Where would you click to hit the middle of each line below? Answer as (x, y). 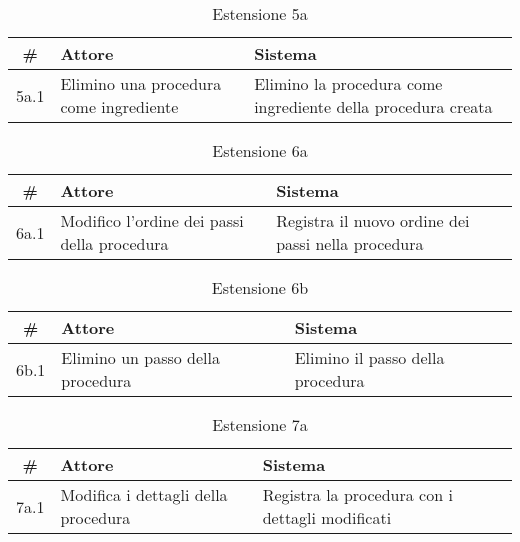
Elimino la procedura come (348, 83)
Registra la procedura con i (357, 494)
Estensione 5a (260, 13)
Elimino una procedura (141, 83)
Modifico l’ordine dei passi (152, 220)
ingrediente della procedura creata (373, 106)
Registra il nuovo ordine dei (373, 220)
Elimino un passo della (140, 357)
